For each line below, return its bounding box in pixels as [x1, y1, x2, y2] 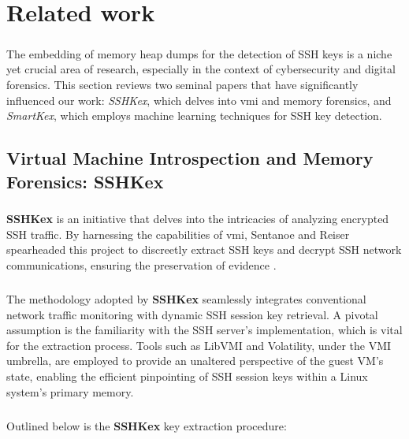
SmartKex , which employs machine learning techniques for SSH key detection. [6, 107, 382, 124]
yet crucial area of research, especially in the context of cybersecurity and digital [6, 61, 396, 77]
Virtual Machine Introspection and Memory [6, 146, 374, 170]
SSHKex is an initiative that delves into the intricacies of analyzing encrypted [6, 210, 389, 227]
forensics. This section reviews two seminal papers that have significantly [6, 76, 359, 92]
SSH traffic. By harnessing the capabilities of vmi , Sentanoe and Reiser [6, 225, 350, 242]
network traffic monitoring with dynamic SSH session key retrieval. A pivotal [6, 306, 378, 322]
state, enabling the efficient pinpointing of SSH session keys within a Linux [6, 367, 368, 384]
